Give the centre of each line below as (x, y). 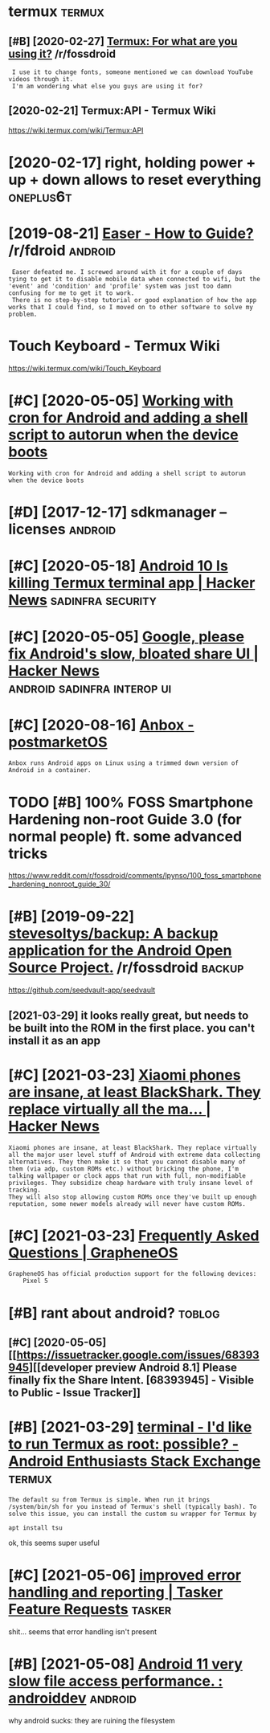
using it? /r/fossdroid (62, 53)
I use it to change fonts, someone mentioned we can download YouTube (132, 72)
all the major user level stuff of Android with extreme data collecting (135, 1155)
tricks (28, 853)
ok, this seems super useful (54, 1543)
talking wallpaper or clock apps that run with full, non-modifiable (127, 1175)
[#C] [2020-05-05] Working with (121, 401)
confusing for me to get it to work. (72, 293)
